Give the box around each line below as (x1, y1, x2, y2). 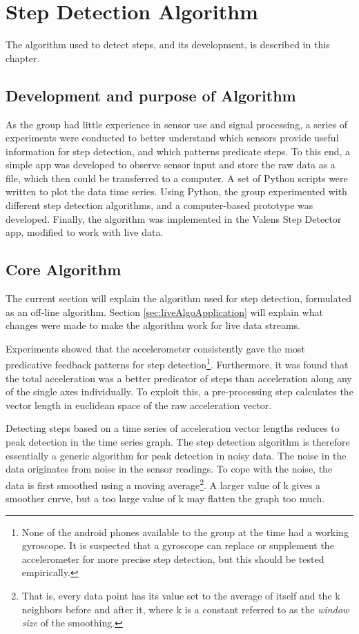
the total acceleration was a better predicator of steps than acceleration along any (6, 370, 352, 385)
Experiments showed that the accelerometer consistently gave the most (6, 341, 305, 355)
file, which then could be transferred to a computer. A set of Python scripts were (6, 170, 348, 185)
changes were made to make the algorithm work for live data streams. (6, 318, 300, 333)
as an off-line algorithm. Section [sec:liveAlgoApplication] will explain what (6, 304, 323, 319)
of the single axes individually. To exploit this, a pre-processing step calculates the (6, 384, 353, 399)
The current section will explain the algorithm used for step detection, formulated (6, 291, 351, 306)
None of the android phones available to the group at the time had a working (21, 524, 349, 539)
